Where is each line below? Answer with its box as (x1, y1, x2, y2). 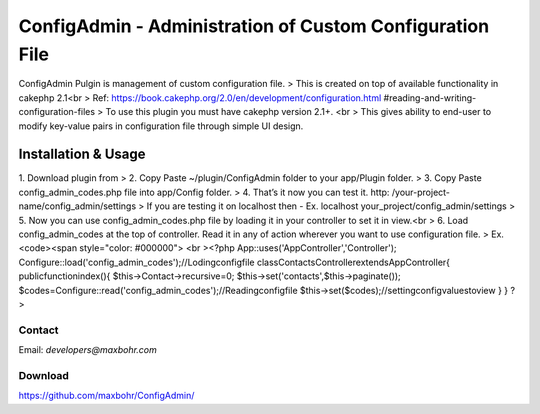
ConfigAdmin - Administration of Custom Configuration (18, 15, 490, 37)
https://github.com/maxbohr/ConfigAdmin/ (18, 390, 195, 402)
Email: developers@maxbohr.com (18, 344, 157, 356)
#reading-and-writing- (383, 91, 477, 104)
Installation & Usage (18, 146, 146, 163)
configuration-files (18, 106, 95, 118)
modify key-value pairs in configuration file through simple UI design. (18, 120, 304, 132)
